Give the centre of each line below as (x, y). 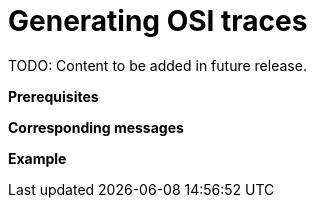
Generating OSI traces (158, 21)
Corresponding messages (96, 127)
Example (37, 158)
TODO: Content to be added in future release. (157, 65)
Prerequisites (53, 96)
